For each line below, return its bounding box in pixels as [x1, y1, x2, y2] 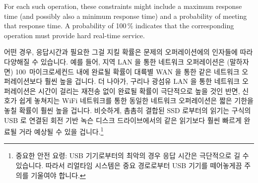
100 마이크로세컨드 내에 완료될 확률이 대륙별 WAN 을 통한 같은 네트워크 [15, 66, 240, 76]
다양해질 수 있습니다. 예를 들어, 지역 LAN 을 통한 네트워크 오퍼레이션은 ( [4, 56, 230, 66]
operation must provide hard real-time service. [4, 30, 145, 40]
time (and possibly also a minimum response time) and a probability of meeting [4, 10, 247, 21]
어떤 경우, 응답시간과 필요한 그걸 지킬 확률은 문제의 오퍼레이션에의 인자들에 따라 [4, 47, 253, 57]
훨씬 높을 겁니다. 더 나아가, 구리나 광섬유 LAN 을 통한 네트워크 [44, 76, 240, 86]
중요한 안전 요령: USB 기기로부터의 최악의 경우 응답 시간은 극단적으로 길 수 [15, 150, 249, 161]
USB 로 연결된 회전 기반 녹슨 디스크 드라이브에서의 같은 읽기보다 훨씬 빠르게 [4, 115, 242, 125]
